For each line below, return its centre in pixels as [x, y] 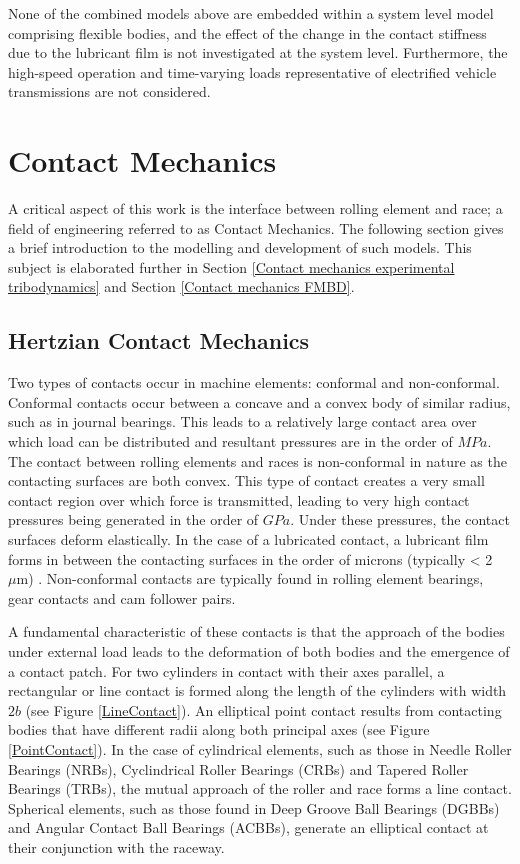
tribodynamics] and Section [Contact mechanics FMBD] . [181, 286]
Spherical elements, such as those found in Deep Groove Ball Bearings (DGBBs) [254, 807]
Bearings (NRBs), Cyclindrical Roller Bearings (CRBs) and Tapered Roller [238, 768]
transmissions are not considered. [109, 91]
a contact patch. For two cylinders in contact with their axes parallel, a [226, 670]
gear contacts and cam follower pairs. [122, 597]
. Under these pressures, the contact [400, 519]
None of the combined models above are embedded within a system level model [251, 13]
